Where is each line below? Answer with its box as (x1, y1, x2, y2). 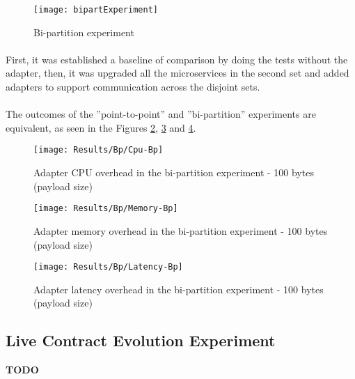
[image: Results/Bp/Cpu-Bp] (33, 145, 164, 155)
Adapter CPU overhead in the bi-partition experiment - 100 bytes (33, 165, 314, 180)
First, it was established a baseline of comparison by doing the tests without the (6, 52, 348, 66)
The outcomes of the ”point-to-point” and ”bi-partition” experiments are (6, 107, 316, 121)
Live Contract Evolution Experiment (6, 330, 276, 351)
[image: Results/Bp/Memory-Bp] (33, 203, 178, 214)
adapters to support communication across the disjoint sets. (6, 79, 260, 94)
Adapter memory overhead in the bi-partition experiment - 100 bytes (33, 223, 328, 238)
